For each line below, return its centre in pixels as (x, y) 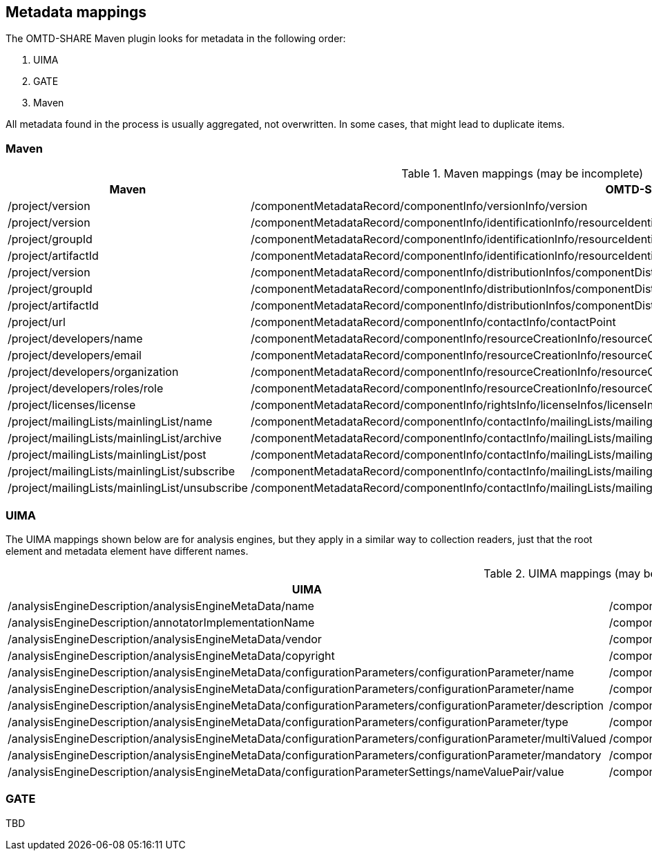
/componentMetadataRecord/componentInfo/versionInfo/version (419, 206)
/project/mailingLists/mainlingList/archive (115, 438)
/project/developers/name (75, 339)
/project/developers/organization (93, 372)
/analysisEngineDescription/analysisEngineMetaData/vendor (165, 639)
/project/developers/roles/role (86, 389)
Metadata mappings (76, 12)
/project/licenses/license (72, 405)
